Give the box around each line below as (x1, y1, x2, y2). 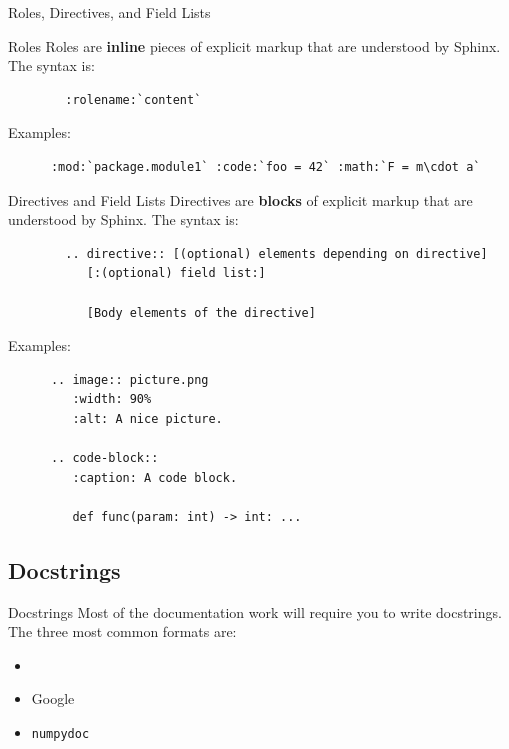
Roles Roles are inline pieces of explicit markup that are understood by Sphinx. (8, 35, 501, 56)
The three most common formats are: (8, 621, 237, 642)
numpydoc (31, 727, 90, 742)
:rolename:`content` (65, 92, 202, 107)
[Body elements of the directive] (86, 305, 316, 320)
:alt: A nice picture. (72, 411, 223, 426)
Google (31, 688, 75, 709)
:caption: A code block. (72, 470, 238, 485)
